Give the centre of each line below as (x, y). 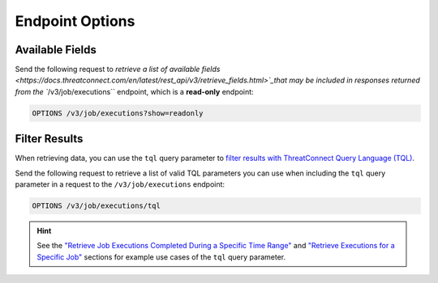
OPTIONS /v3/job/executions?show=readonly (118, 113)
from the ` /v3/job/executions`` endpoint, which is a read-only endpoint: (135, 91)
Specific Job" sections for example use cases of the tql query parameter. (161, 257)
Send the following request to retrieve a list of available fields (118, 70)
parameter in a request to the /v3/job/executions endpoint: (120, 184)
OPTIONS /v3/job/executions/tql (97, 206)
